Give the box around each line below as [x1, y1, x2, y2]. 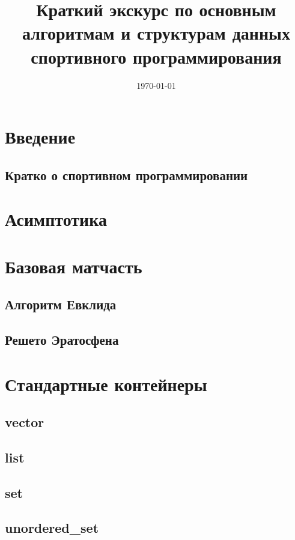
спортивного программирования [31, 44, 282, 68]
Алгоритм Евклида [5, 295, 117, 314]
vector [5, 413, 44, 431]
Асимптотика [5, 207, 107, 231]
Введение [5, 124, 76, 149]
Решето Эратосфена [5, 330, 119, 348]
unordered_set [5, 518, 99, 537]
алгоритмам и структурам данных [22, 20, 290, 45]
